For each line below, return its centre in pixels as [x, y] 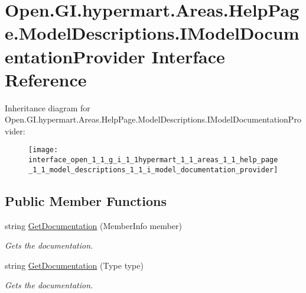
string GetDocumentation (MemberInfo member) [93, 225]
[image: [43, 150]
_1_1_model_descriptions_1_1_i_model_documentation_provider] [153, 170]
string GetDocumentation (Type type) [74, 265]
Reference [46, 79]
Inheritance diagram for [48, 107]
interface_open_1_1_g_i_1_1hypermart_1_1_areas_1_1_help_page [153, 160]
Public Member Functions [86, 200]
